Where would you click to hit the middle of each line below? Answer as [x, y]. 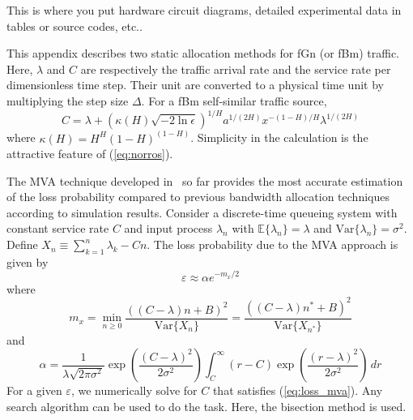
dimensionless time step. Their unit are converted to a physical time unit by [195, 85]
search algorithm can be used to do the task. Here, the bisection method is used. [206, 406]
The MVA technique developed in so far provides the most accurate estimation [205, 180]
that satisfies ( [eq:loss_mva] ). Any [298, 390]
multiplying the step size [68, 100]
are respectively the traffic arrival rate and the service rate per [236, 69]
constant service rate [58, 228]
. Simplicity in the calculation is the [279, 137]
